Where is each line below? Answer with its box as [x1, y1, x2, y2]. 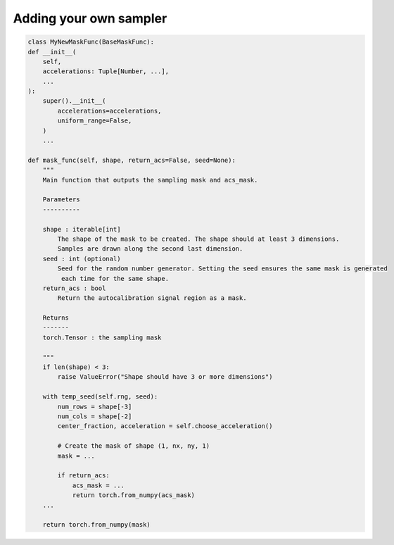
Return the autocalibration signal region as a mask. [57, 294, 247, 302]
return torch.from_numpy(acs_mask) [72, 491, 195, 499]
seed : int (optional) [42, 254, 121, 263]
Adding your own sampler [13, 11, 167, 26]
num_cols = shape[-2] [57, 412, 132, 420]
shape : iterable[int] [42, 225, 121, 233]
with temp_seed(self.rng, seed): [42, 393, 158, 401]
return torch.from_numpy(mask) [42, 521, 151, 529]
